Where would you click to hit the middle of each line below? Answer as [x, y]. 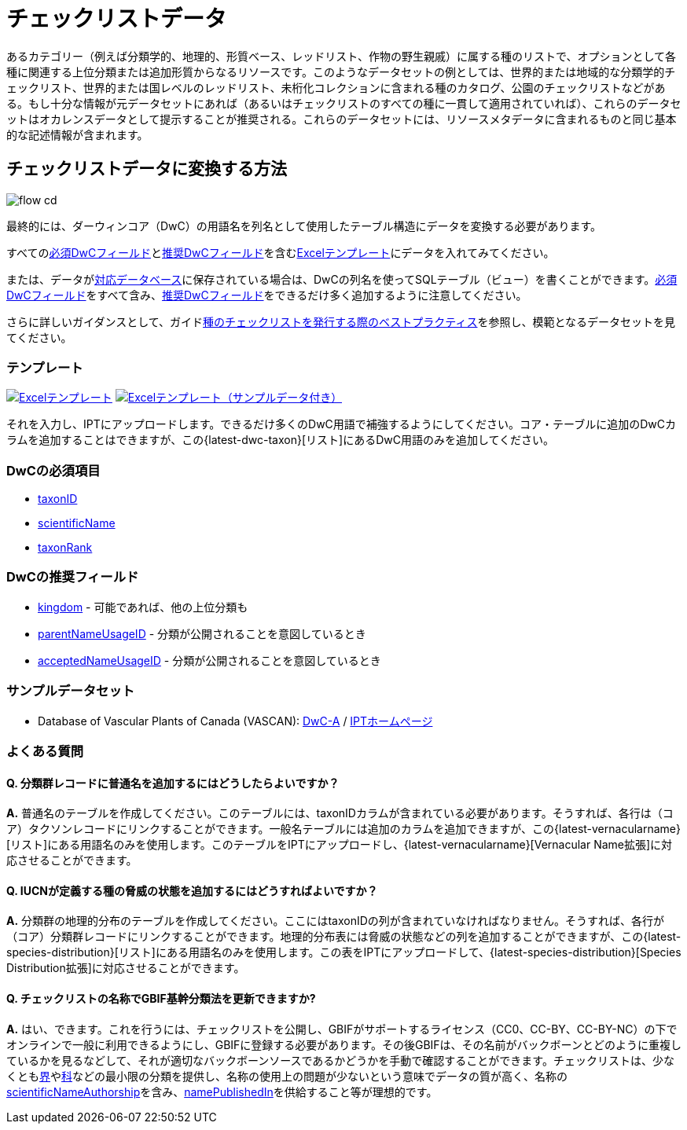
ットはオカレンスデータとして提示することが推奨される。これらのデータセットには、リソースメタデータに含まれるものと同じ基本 [342, 119]
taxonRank [65, 548]
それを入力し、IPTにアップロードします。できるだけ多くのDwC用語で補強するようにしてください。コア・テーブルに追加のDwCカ [341, 424]
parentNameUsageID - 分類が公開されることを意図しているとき [202, 633]
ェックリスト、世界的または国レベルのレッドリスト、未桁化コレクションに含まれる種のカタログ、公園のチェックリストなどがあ [336, 87]
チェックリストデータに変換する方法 [147, 169]
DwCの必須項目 [53, 470]
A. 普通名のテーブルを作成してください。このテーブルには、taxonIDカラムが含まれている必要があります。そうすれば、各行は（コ [340, 813]
